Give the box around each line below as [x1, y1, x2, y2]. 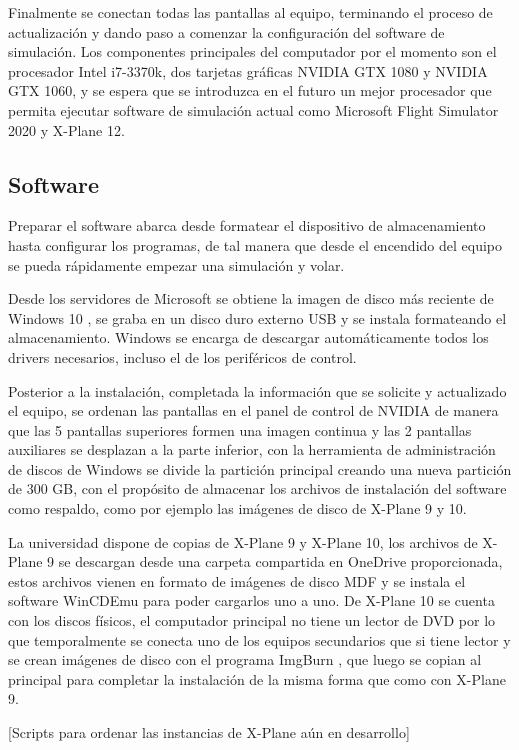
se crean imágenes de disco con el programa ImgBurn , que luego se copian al [8, 649, 482, 670]
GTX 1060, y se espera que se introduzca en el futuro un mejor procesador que [8, 80, 492, 101]
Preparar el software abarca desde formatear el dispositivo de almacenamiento [8, 215, 486, 236]
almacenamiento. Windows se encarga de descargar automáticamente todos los [8, 327, 489, 348]
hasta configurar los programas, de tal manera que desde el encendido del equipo [8, 234, 503, 255]
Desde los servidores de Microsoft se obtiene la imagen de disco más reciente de [8, 288, 494, 309]
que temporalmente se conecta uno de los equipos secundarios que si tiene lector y [8, 629, 511, 650]
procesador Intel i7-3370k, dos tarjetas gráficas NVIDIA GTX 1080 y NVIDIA [8, 60, 488, 81]
